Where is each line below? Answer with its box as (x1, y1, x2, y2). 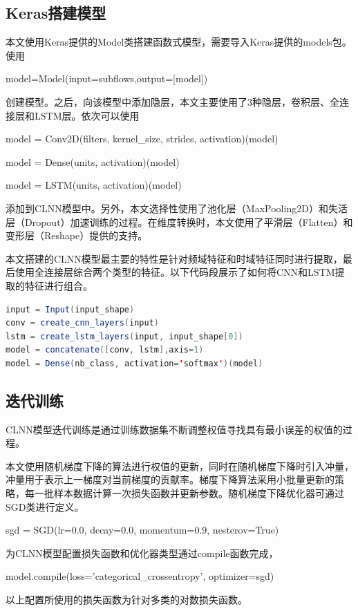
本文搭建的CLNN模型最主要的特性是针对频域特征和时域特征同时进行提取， (6, 251, 343, 265)
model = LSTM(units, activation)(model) (6, 178, 182, 192)
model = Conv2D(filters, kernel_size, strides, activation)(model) (6, 131, 279, 146)
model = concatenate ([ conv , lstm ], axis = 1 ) (6, 345, 204, 355)
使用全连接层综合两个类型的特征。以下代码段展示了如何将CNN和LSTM (15, 265, 335, 279)
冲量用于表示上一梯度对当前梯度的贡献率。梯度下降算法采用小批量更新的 (6, 472, 335, 487)
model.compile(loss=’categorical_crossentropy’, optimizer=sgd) (6, 569, 274, 583)
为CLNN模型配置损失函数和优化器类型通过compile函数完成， (6, 545, 279, 560)
